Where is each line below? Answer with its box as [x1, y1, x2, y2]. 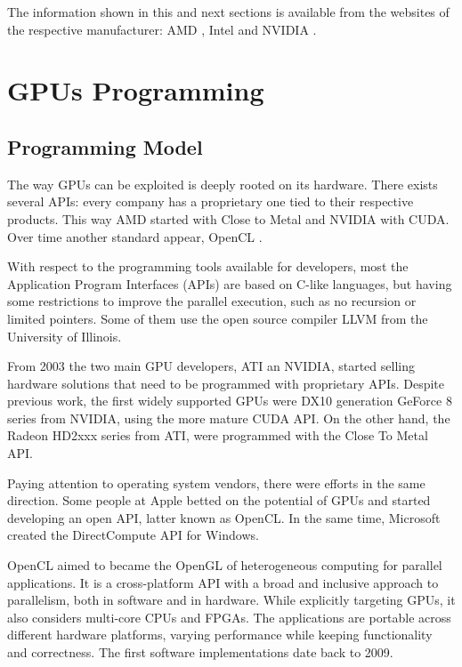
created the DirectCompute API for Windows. [7, 526, 259, 544]
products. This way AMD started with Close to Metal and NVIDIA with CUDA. [7, 209, 450, 228]
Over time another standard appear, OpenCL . [7, 227, 263, 245]
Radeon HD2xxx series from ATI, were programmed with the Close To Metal [7, 426, 428, 445]
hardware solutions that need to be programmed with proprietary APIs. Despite [7, 374, 444, 392]
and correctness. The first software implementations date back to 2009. [7, 643, 393, 662]
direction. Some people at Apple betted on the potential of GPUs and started [7, 491, 431, 510]
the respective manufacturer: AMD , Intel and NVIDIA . [7, 20, 317, 38]
